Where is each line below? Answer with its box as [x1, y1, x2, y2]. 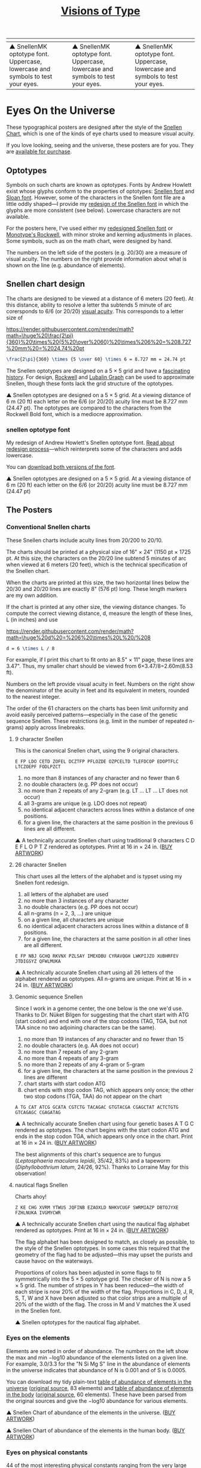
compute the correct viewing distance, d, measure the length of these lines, [6, 609, 193, 617]
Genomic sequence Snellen [14, 993, 83, 1000]
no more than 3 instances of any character [23, 897, 129, 905]
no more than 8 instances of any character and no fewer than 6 [23, 774, 180, 782]
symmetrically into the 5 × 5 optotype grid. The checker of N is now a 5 [14, 1275, 191, 1282]
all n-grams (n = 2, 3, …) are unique [23, 910, 112, 917]
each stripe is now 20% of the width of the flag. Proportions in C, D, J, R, [14, 1288, 194, 1296]
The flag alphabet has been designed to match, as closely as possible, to [14, 1238, 195, 1246]
